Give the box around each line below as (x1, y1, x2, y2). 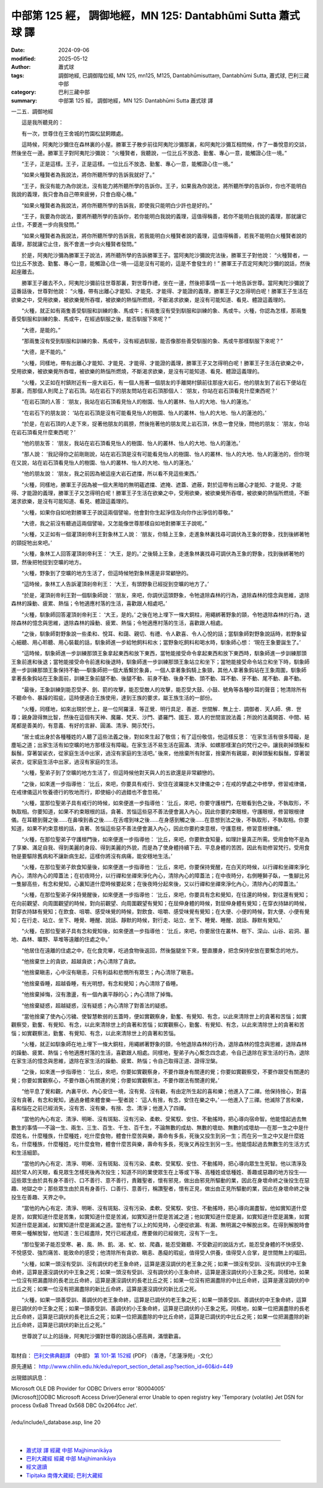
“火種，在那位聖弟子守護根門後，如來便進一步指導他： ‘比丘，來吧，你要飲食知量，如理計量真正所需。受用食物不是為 (21, 836, 310, 843)
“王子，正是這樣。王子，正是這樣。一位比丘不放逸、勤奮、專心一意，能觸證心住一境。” (21, 161, 233, 168)
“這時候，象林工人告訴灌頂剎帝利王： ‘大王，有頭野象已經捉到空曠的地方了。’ (21, 580, 209, 588)
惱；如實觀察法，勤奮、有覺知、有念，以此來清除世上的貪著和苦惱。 (11, 1029, 179, 1036)
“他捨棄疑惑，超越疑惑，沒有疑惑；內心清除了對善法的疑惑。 (21, 1002, 171, 1009)
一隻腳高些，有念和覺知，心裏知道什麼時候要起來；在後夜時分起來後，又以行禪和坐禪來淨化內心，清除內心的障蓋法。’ (11, 880, 298, 887)
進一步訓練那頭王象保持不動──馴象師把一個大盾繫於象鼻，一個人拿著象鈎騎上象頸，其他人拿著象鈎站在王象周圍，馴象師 (11, 666, 307, 673)
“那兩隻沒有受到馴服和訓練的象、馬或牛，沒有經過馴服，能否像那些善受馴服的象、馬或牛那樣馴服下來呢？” (21, 337, 284, 344)
